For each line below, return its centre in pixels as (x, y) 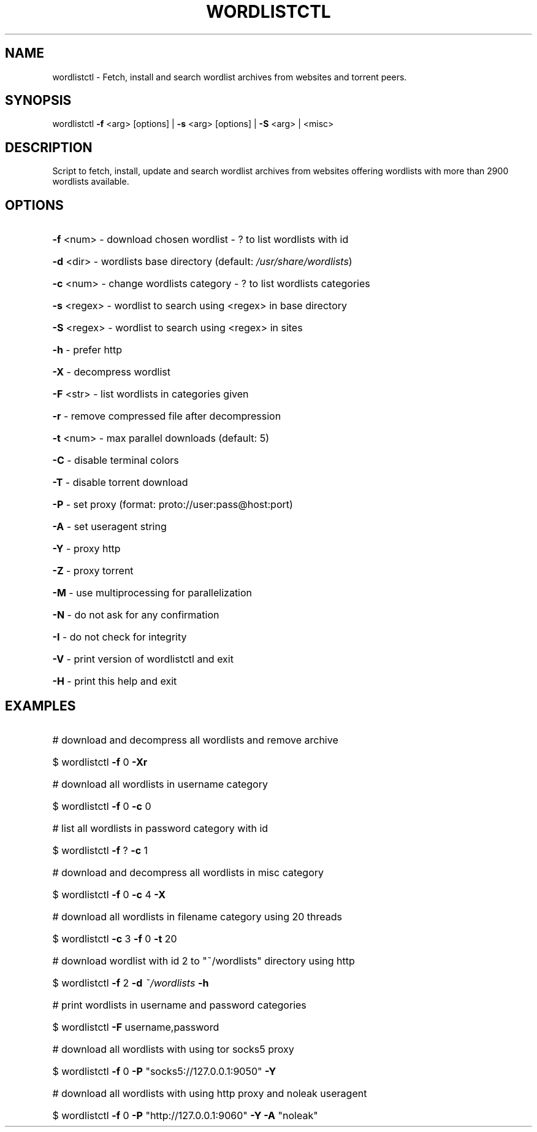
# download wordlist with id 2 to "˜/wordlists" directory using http (204, 961)
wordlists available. (91, 182)
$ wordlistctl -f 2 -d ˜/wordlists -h (131, 983)
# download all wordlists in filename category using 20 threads (197, 916)
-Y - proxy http (86, 549)
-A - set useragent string (109, 527)
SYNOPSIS (38, 101)
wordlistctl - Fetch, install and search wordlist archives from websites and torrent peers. (230, 77)
